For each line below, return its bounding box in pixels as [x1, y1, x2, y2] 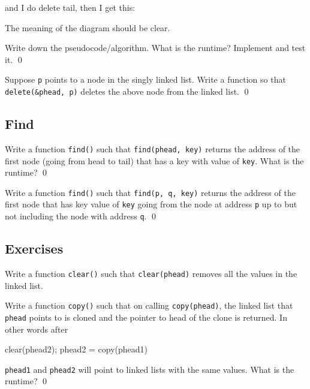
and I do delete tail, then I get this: [5, 1, 136, 13]
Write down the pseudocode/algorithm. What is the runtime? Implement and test [5, 41, 306, 54]
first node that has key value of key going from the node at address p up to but [5, 198, 297, 210]
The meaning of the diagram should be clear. [5, 21, 170, 34]
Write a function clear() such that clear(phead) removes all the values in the [5, 267, 297, 279]
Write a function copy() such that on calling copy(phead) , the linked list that [5, 299, 293, 312]
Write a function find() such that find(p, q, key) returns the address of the [5, 186, 296, 198]
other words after [5, 322, 68, 335]
